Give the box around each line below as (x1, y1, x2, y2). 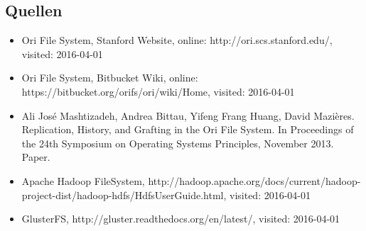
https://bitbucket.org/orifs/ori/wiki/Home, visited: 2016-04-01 (21, 84, 295, 98)
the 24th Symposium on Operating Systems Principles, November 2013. (21, 135, 334, 150)
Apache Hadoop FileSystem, (21, 173, 145, 188)
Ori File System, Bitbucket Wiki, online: (21, 70, 198, 85)
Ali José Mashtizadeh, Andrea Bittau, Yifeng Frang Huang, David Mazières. (21, 108, 355, 123)
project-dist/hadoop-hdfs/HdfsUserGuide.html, (21, 187, 227, 202)
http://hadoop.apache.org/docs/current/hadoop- (148, 173, 361, 188)
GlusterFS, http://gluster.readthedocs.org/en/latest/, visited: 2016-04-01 (21, 211, 340, 226)
